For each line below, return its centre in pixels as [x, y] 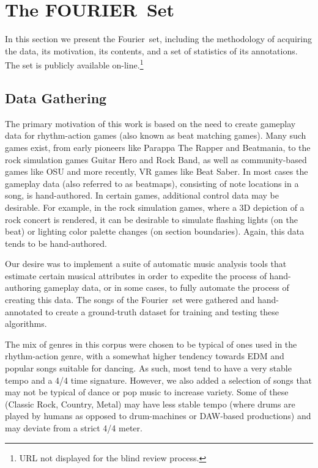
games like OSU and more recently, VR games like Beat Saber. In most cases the [157, 171]
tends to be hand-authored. [56, 243]
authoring [23, 287]
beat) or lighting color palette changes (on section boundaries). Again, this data [155, 231]
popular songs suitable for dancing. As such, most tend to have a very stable [148, 368]
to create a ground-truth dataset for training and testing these [162, 311]
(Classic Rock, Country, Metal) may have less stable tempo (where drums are [150, 404]
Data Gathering [56, 97]
